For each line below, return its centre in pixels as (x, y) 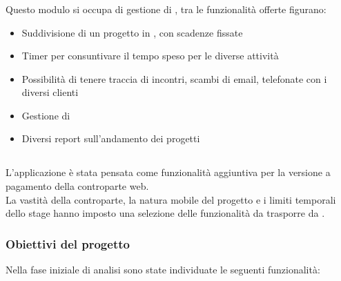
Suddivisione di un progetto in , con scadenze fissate (132, 32)
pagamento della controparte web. (77, 186)
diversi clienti (50, 92)
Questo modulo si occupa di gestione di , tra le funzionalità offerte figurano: (166, 9)
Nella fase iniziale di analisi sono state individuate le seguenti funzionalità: (163, 270)
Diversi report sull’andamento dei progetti (111, 138)
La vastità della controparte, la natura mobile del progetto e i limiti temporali (171, 199)
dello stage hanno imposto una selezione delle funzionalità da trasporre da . (165, 213)
